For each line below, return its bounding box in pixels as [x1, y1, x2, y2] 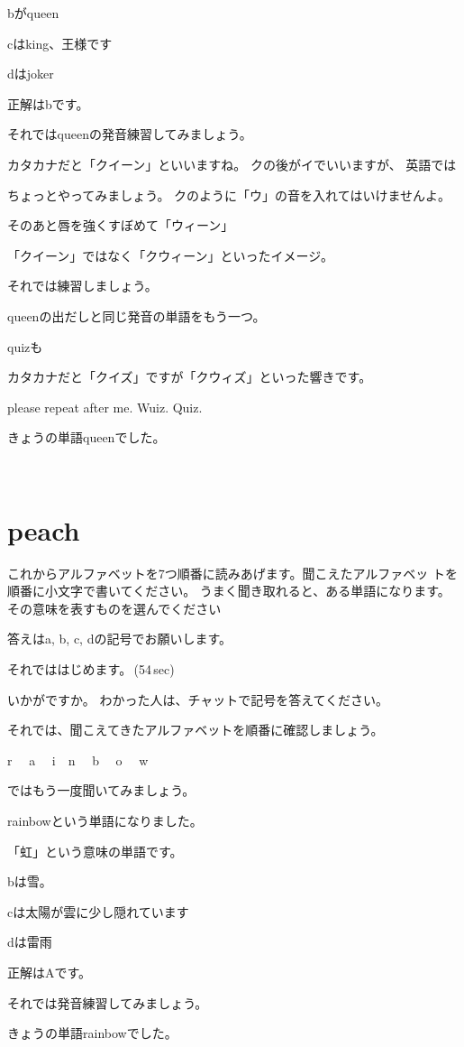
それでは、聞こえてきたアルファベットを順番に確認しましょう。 [7, 720, 384, 739]
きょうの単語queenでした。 [7, 428, 166, 447]
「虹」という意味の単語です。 [7, 841, 183, 860]
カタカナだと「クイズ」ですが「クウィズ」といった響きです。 [7, 367, 372, 386]
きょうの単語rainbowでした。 [7, 1024, 177, 1042]
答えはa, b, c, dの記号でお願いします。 [7, 629, 232, 648]
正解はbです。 [7, 94, 89, 113]
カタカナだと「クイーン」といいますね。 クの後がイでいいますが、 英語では [7, 154, 457, 173]
